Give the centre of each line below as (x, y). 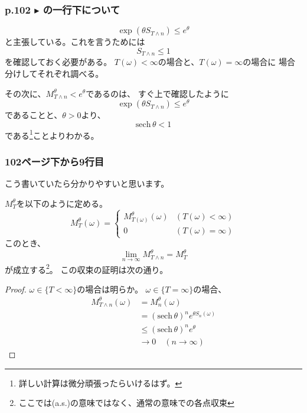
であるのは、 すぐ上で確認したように (157, 93)
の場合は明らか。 (110, 289)
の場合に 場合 (269, 62)
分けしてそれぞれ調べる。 (54, 73)
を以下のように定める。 (62, 203)
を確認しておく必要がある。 (58, 62)
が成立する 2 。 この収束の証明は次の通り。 (86, 268)
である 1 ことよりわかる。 (52, 134)
